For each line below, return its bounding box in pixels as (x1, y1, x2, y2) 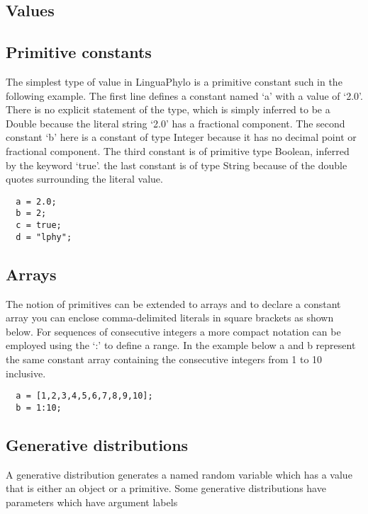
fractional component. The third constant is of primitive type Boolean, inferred (6, 143, 350, 158)
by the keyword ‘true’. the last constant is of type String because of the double (6, 157, 347, 172)
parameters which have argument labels (6, 494, 178, 509)
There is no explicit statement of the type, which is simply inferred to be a (6, 102, 330, 117)
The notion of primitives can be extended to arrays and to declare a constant (6, 296, 341, 311)
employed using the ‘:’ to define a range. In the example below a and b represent (6, 338, 356, 353)
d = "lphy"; (16, 232, 72, 242)
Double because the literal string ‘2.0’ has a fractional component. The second (6, 115, 345, 130)
